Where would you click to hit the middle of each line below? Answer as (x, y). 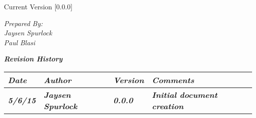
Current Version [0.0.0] (38, 6)
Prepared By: (23, 23)
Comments (173, 80)
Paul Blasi (20, 42)
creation (168, 106)
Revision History (33, 59)
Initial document (185, 94)
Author (57, 80)
